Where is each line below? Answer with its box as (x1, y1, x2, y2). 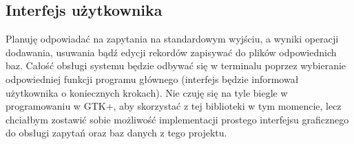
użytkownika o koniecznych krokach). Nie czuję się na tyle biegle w (6, 85, 288, 99)
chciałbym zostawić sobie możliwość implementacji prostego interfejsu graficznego (6, 112, 349, 126)
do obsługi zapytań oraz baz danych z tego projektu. (6, 125, 227, 140)
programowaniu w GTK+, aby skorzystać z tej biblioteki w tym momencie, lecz (6, 99, 342, 113)
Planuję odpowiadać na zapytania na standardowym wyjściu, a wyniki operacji (6, 32, 339, 46)
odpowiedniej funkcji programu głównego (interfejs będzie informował (6, 71, 299, 86)
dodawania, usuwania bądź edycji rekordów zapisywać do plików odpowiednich (6, 45, 337, 59)
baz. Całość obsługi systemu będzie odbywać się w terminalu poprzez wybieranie (6, 58, 346, 73)
